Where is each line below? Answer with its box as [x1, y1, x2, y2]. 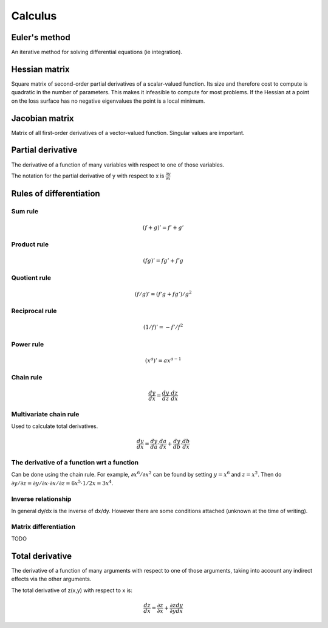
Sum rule [11, 207, 39, 216]
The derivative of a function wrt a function [11, 458, 139, 467]
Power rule [11, 340, 44, 348]
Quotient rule [11, 274, 52, 282]
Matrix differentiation [11, 522, 76, 531]
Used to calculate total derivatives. [11, 423, 98, 430]
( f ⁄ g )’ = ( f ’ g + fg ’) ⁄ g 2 [134, 289, 192, 297]
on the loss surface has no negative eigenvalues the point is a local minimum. [11, 97, 205, 105]
